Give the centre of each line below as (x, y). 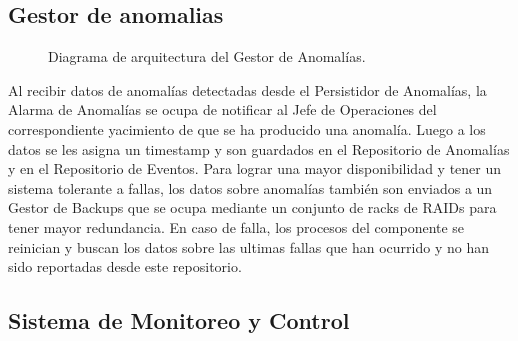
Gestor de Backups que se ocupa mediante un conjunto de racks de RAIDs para (252, 207)
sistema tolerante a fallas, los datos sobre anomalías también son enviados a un (250, 187)
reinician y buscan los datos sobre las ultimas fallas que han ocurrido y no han (248, 246)
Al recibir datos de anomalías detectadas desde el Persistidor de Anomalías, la (247, 89)
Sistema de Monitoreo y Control (179, 320)
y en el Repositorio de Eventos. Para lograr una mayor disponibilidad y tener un (255, 168)
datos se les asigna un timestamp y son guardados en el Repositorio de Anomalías (259, 148)
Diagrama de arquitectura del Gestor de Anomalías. (207, 56)
